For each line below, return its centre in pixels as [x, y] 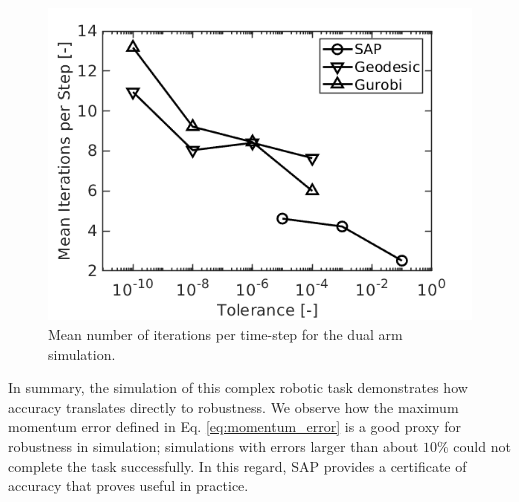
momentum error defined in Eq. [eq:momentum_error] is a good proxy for [234, 426]
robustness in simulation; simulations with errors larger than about [213, 445]
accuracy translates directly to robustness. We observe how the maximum [233, 406]
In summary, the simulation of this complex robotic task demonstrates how [238, 387]
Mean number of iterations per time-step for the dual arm [225, 334]
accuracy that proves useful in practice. [128, 485]
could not [482, 445]
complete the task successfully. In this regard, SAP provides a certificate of [237, 465]
